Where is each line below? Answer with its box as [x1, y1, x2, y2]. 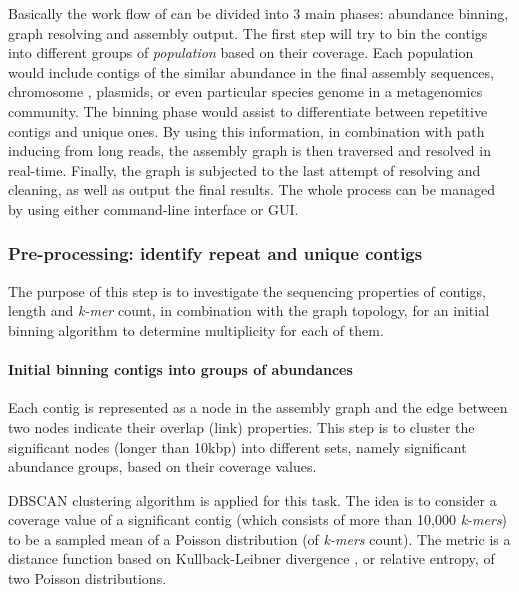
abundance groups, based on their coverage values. [8, 456, 317, 477]
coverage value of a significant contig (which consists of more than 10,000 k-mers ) [8, 509, 508, 530]
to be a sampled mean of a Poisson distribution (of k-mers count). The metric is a [8, 528, 511, 549]
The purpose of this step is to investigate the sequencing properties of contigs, [8, 280, 486, 301]
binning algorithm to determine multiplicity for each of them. [8, 319, 384, 340]
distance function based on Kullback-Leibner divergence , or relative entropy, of [8, 548, 495, 569]
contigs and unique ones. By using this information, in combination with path [8, 120, 485, 141]
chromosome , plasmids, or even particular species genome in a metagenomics [8, 81, 483, 102]
